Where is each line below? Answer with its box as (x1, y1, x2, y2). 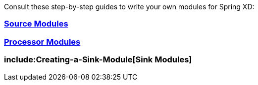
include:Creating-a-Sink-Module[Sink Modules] (4, 55, 192, 65)
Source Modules (4, 19, 68, 29)
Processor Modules (4, 36, 81, 47)
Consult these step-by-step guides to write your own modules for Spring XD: (4, 2, 255, 11)
